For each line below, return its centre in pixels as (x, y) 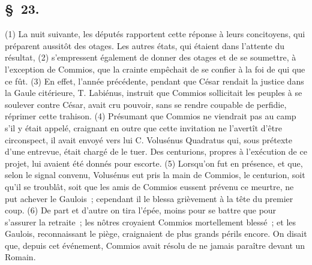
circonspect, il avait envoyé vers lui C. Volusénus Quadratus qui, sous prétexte (149, 139)
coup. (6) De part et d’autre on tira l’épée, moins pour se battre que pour (141, 210)
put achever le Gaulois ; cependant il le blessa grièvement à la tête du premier (149, 198)
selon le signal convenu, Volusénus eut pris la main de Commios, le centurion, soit (155, 175)
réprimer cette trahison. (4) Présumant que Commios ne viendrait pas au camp (151, 116)
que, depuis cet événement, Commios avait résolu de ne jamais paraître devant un (155, 245)
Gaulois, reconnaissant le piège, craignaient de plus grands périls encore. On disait (156, 234)
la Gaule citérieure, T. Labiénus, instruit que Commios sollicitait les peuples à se (154, 93)
